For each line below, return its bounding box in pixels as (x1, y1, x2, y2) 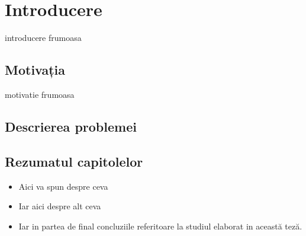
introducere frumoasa (5, 31, 82, 44)
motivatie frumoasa (5, 88, 75, 100)
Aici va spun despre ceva (18, 180, 108, 192)
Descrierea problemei (5, 117, 137, 135)
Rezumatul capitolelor (5, 152, 143, 170)
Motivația (5, 60, 66, 79)
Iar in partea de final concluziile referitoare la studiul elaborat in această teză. (18, 219, 302, 232)
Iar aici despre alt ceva (18, 200, 101, 212)
